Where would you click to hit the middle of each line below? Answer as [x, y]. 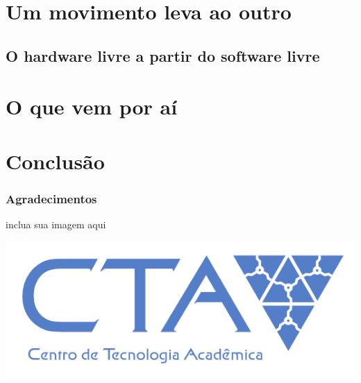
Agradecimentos [51, 198]
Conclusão [55, 161]
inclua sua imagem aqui [56, 224]
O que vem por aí [92, 107]
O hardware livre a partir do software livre [163, 55]
